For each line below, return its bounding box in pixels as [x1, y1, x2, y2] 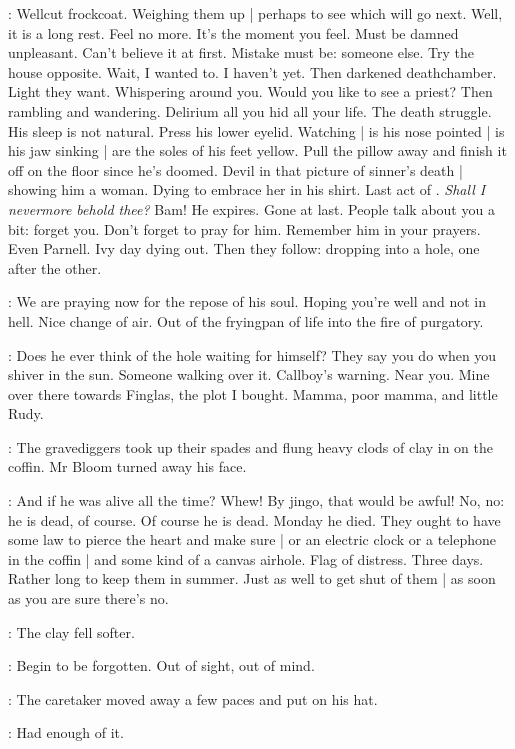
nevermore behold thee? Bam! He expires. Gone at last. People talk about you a [8, 198, 495, 219]
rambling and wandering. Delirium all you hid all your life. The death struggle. [8, 100, 492, 121]
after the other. [8, 257, 102, 278]
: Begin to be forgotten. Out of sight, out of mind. [8, 655, 315, 676]
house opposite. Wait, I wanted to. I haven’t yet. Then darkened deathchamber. [8, 61, 497, 82]
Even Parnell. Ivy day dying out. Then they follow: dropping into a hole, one [8, 238, 480, 259]
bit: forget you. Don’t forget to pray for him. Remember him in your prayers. [8, 218, 481, 239]
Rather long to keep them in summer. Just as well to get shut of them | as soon [8, 568, 496, 589]
